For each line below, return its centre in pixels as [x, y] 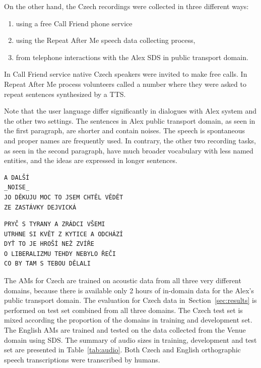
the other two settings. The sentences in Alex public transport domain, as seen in [130, 120]
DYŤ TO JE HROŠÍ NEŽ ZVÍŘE [49, 244]
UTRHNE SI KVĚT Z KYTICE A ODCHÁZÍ [64, 234]
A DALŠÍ [17, 177]
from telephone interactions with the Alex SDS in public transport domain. [132, 57]
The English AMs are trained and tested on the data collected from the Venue [125, 330]
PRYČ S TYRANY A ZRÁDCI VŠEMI [55, 224]
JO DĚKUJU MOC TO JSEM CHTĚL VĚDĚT [64, 197]
